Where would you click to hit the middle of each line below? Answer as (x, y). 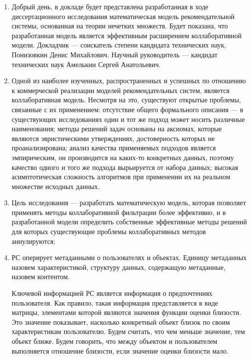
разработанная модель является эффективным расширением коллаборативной (126, 35)
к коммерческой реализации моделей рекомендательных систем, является (120, 90)
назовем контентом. (41, 276)
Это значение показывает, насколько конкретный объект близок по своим (121, 322)
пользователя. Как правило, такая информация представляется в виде (115, 302)
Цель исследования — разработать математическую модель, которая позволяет (129, 203)
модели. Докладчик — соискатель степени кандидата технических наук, (119, 45)
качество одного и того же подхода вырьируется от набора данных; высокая (125, 167)
